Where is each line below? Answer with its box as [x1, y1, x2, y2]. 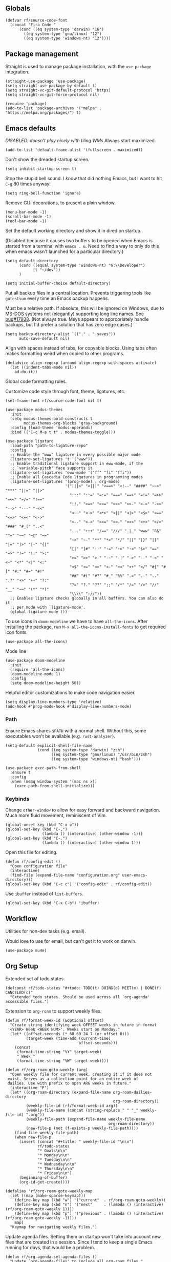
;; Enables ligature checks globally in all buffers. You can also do [10, 596, 164, 601]
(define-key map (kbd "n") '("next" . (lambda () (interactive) [14, 1202, 164, 1207]
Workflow [5, 915, 37, 923]
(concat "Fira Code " [10, 22, 56, 27]
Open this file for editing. [5, 849, 58, 856]
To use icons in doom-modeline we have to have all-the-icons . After [5, 618, 148, 625]
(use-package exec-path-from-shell [5, 765, 81, 770]
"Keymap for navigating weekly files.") [10, 1224, 97, 1230]
